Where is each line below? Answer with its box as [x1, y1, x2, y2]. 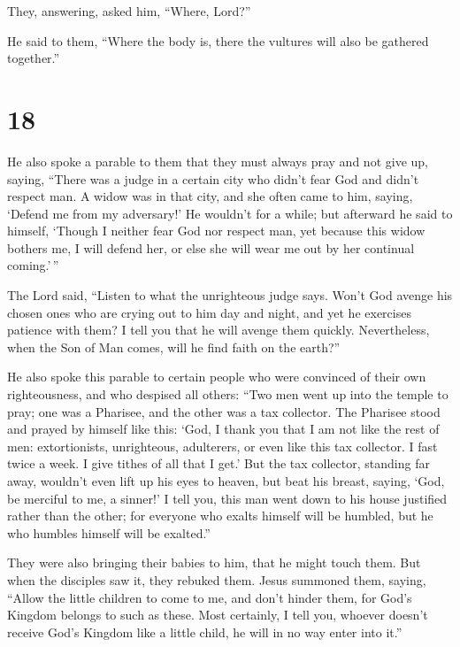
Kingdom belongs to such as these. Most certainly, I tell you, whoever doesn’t [7, 605, 428, 624]
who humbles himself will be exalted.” [7, 523, 211, 542]
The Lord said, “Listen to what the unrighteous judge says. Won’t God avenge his [7, 286, 453, 304]
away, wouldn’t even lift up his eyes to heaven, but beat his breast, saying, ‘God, [7, 472, 445, 489]
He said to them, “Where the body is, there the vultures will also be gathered [7, 31, 429, 50]
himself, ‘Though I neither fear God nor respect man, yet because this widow [7, 221, 425, 240]
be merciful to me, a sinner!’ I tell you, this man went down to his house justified [7, 489, 448, 507]
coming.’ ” [7, 256, 59, 274]
